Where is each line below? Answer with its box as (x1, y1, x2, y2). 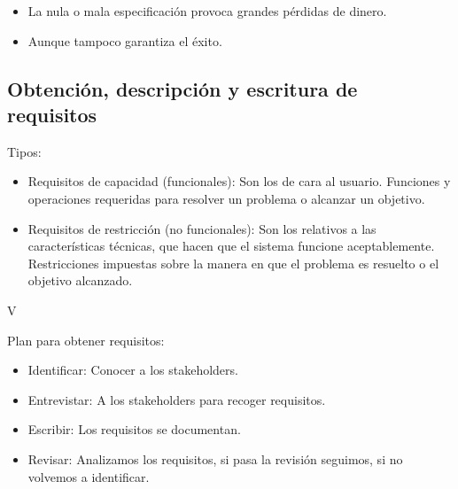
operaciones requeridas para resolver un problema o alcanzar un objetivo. (27, 189, 425, 207)
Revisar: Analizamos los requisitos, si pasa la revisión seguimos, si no (27, 449, 403, 468)
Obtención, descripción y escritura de (7, 74, 358, 102)
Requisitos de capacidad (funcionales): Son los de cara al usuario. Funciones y (27, 172, 451, 190)
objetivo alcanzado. (27, 271, 133, 290)
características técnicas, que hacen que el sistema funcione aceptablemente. (27, 237, 435, 255)
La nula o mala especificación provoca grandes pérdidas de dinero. (27, 2, 387, 19)
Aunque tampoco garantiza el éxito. (27, 31, 222, 50)
